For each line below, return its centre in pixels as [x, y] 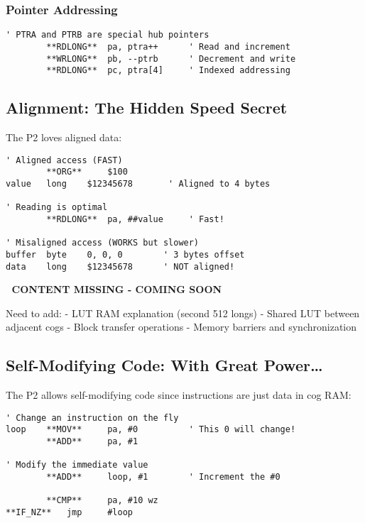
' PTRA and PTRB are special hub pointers [108, 35]
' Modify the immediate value [77, 465]
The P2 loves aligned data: [64, 137]
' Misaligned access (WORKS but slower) [103, 243]
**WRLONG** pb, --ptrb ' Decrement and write [171, 59]
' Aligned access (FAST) [64, 160]
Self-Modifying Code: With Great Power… [164, 365]
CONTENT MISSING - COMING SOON [117, 289]
